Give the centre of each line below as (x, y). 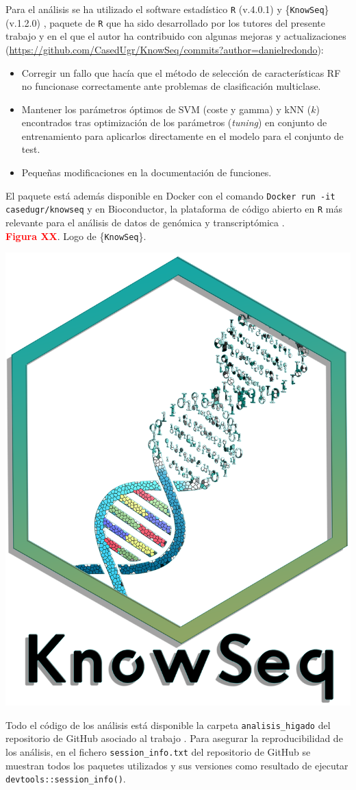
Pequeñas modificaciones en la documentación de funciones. (147, 172)
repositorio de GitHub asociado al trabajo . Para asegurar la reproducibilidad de (174, 738)
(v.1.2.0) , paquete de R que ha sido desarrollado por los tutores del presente (166, 22)
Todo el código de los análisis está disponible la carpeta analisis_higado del (168, 725)
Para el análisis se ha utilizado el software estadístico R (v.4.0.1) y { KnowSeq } (167, 9)
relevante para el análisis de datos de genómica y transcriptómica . (145, 222)
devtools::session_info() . (66, 779)
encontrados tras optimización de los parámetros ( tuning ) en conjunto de (174, 122)
